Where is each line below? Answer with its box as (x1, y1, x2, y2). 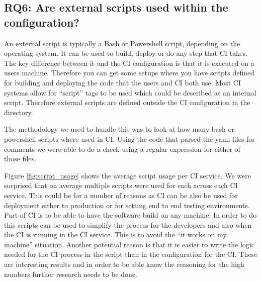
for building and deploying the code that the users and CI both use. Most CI (4, 77, 241, 87)
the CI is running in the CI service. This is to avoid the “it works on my (4, 229, 227, 240)
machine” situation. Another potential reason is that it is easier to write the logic (4, 239, 254, 249)
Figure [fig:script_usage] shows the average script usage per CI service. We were (4, 170, 251, 180)
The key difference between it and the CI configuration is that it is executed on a (4, 57, 254, 68)
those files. (4, 153, 36, 164)
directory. (4, 107, 33, 117)
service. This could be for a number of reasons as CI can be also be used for (4, 190, 238, 200)
